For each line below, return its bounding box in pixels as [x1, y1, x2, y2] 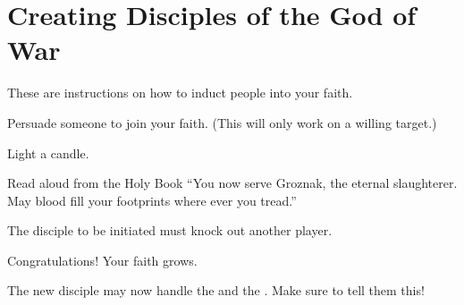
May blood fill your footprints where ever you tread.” [7, 191, 297, 209]
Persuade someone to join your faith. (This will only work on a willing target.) [7, 113, 437, 131]
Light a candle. [7, 143, 89, 162]
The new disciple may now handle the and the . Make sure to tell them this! [7, 281, 425, 300]
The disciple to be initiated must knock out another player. [7, 221, 333, 240]
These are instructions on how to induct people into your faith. [7, 83, 353, 102]
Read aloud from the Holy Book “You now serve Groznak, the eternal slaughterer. [7, 174, 458, 192]
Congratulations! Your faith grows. [7, 250, 198, 269]
